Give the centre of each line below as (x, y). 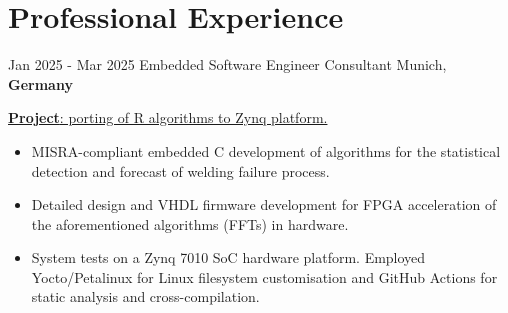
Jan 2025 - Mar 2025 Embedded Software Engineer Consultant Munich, (227, 64)
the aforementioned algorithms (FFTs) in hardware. (190, 223)
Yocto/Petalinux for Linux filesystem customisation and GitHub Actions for (264, 276)
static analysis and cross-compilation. (145, 296)
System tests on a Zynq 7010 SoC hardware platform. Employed (228, 257)
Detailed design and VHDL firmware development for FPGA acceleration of (264, 204)
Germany (40, 83)
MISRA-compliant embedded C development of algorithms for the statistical (266, 150)
